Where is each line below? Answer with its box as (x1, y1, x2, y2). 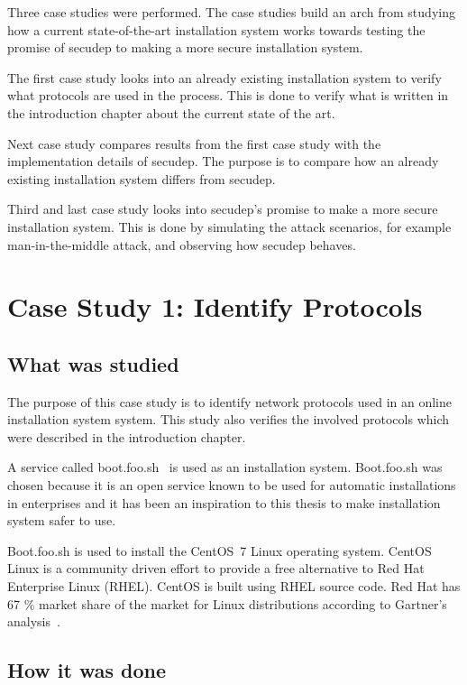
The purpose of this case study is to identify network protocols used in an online (7, 392, 452, 411)
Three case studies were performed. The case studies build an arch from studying (7, 3, 455, 21)
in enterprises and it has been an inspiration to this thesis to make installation (7, 493, 441, 512)
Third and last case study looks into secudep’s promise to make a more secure (7, 199, 438, 218)
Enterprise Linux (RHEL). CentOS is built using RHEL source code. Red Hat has (7, 577, 461, 596)
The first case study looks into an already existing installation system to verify (7, 68, 442, 87)
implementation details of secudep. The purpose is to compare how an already (7, 152, 439, 171)
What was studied (7, 349, 179, 377)
